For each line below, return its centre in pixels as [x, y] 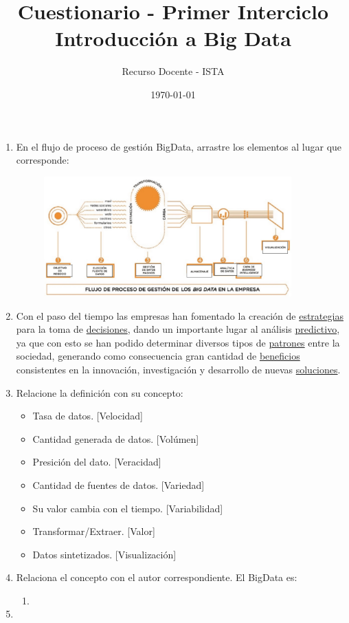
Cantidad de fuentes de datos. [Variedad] [119, 484]
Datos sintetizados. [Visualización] [104, 554]
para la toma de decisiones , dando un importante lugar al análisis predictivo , [178, 329]
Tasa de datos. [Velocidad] [88, 416]
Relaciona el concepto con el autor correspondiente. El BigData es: [157, 577]
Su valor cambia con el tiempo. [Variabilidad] [128, 508]
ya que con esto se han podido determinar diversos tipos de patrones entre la [178, 342]
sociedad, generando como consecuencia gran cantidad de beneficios [158, 356]
